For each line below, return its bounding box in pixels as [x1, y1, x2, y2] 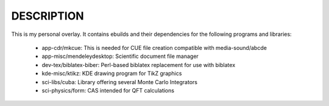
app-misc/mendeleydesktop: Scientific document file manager [41, 52, 199, 60]
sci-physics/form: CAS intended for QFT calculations [41, 87, 175, 94]
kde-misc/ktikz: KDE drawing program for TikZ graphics [41, 70, 182, 77]
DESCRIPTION [11, 9, 85, 23]
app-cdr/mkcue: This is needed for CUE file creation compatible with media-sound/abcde [41, 44, 267, 51]
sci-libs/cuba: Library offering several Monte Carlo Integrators [41, 78, 198, 85]
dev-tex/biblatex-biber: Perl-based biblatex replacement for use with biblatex [41, 61, 236, 68]
